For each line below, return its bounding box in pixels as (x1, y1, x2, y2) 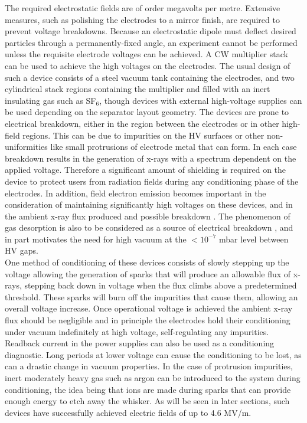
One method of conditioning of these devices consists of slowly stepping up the (5, 256, 289, 268)
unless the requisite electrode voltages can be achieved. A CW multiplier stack (5, 48, 288, 60)
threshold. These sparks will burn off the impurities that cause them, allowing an (5, 290, 298, 303)
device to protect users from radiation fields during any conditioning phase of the (5, 175, 299, 187)
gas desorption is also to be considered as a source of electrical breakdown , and (5, 221, 293, 234)
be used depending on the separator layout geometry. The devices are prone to (5, 106, 289, 118)
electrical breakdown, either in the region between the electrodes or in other (5, 117, 279, 129)
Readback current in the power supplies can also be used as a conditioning (5, 337, 275, 349)
